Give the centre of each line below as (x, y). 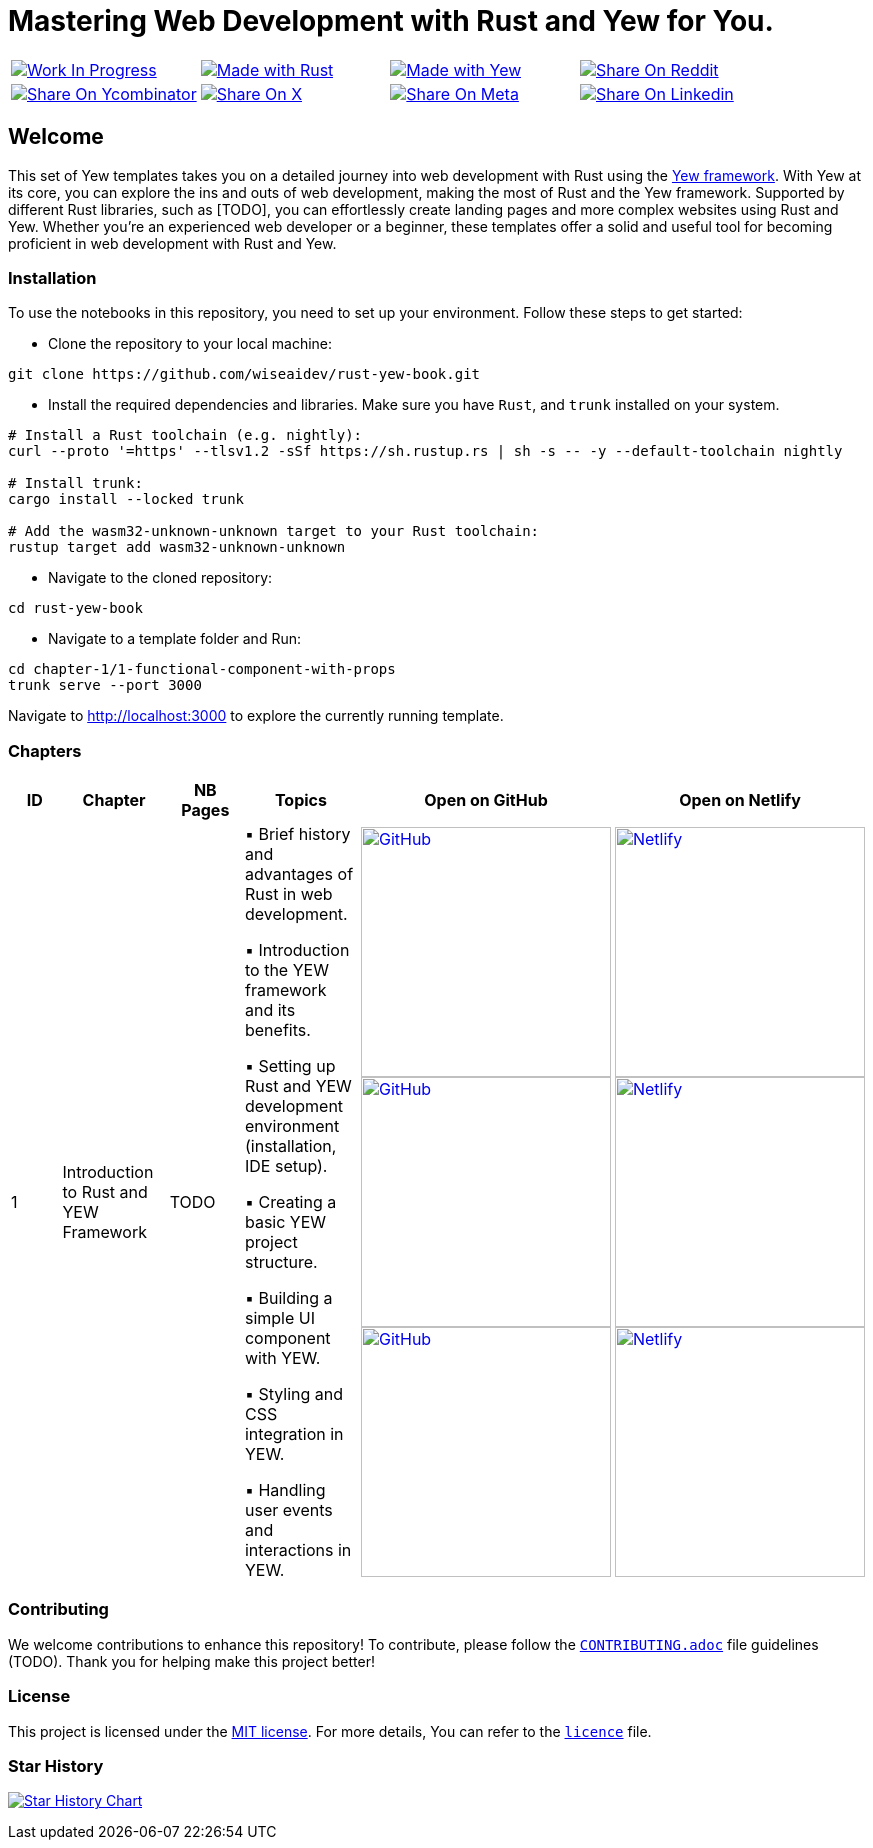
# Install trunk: (75, 483)
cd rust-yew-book (75, 608)
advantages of (299, 874)
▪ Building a (288, 1298)
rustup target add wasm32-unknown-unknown (177, 547)
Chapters (45, 750)
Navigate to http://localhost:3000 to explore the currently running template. (256, 716)
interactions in (298, 1550)
